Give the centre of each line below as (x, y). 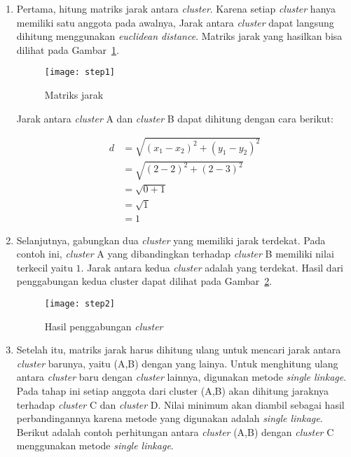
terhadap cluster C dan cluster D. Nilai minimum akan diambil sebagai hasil (180, 404)
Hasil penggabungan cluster (104, 326)
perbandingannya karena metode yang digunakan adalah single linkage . (170, 418)
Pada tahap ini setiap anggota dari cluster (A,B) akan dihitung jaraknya (173, 390)
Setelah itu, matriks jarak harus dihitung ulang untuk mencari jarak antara (179, 350)
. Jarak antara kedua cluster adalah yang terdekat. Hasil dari (212, 267)
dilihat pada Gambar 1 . (68, 49)
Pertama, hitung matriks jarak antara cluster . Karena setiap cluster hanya (176, 8)
